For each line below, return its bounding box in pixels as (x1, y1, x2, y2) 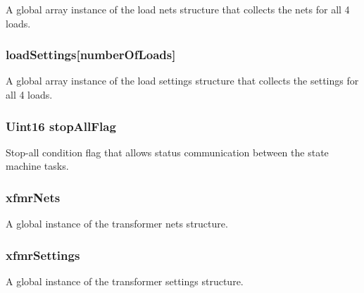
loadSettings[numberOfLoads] (6, 46, 176, 63)
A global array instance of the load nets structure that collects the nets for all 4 (6, 2, 350, 16)
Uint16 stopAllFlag (6, 117, 116, 135)
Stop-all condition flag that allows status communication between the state (6, 144, 329, 159)
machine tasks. (6, 158, 69, 173)
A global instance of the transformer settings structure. (6, 274, 244, 289)
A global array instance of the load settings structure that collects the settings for (6, 73, 359, 88)
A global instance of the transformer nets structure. (6, 216, 228, 231)
